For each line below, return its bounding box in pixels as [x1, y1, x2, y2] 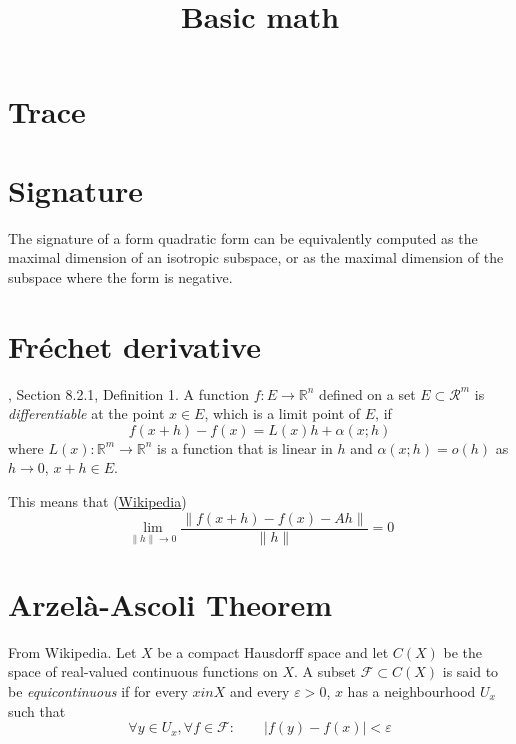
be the [443, 641, 483, 662]
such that [8, 700, 66, 721]
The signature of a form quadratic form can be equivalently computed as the [8, 227, 478, 248]
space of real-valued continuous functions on [8, 661, 278, 682]
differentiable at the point [8, 403, 165, 424]
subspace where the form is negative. [8, 266, 233, 287]
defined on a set [319, 383, 416, 404]
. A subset [294, 661, 357, 682]
